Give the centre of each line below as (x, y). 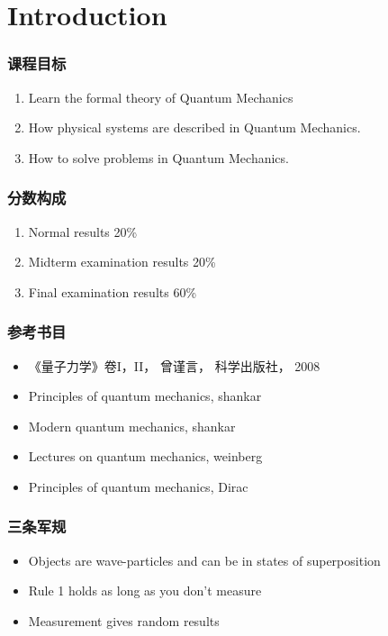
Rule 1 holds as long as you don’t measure (145, 591)
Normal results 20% (83, 231)
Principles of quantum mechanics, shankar (145, 396)
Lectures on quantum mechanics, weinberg (145, 456)
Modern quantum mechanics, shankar (132, 426)
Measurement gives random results (124, 620)
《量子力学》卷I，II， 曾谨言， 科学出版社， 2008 (174, 365)
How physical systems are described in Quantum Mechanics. (194, 127)
